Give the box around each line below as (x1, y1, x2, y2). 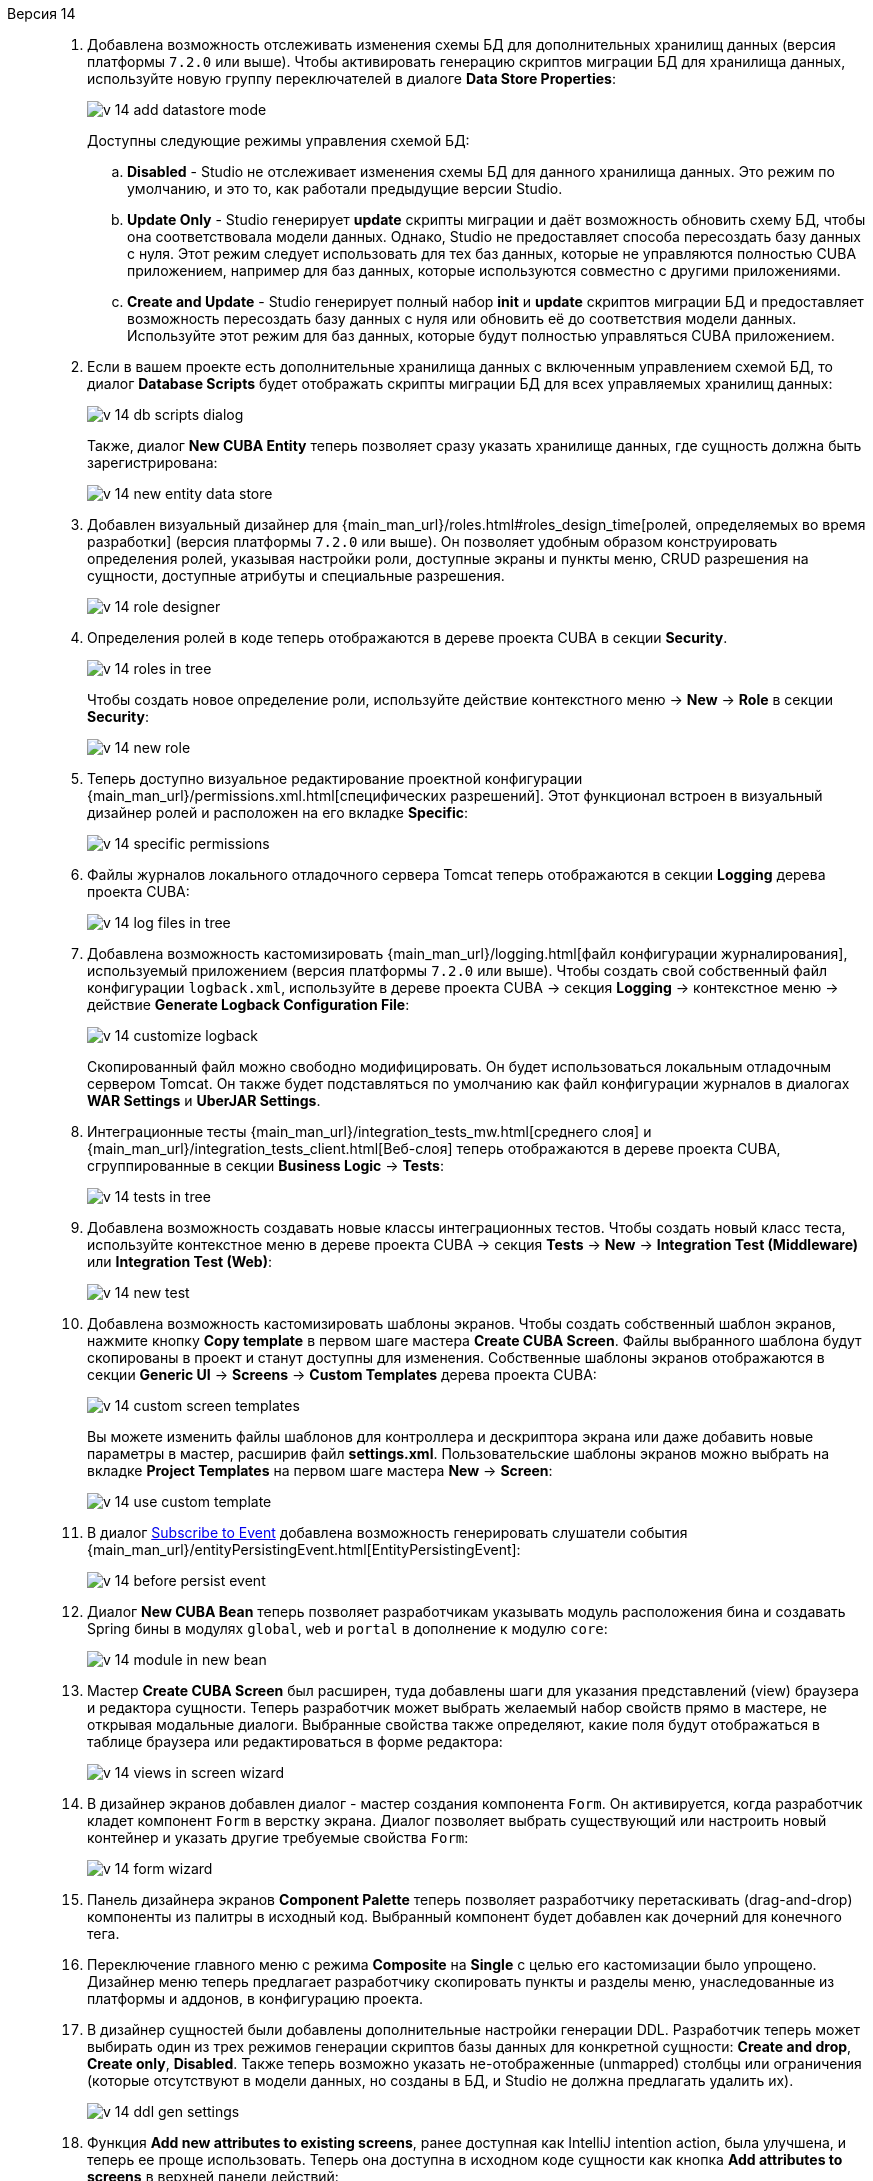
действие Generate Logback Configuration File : (87, 996, 410, 1013)
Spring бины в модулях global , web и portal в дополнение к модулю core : (87, 1620, 608, 1637)
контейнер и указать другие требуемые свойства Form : (87, 1829, 469, 1846)
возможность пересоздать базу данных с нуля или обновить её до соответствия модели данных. (127, 310, 797, 327)
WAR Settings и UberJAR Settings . (87, 1092, 321, 1109)
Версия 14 (7, 5, 76, 22)
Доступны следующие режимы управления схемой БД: (87, 132, 470, 149)
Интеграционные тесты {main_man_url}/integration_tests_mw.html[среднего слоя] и (87, 1123, 652, 1140)
